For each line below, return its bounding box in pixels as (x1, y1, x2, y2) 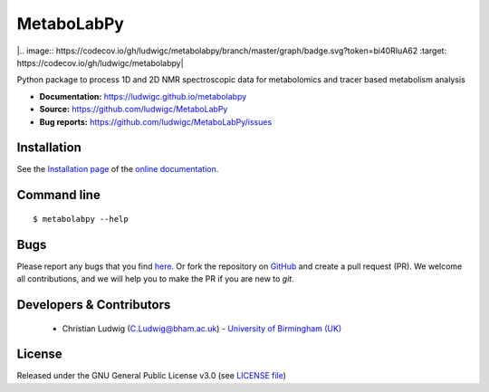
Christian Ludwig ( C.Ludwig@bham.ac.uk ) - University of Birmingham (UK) (62, 322, 342, 334)
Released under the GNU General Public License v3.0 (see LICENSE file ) (16, 370, 287, 381)
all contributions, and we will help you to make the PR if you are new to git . (16, 273, 294, 284)
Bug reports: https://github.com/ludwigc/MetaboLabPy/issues (39, 116, 273, 127)
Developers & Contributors (16, 297, 171, 312)
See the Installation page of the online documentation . (16, 164, 219, 175)
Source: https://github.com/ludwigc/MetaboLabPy (39, 104, 228, 115)
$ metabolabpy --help (33, 214, 129, 224)
